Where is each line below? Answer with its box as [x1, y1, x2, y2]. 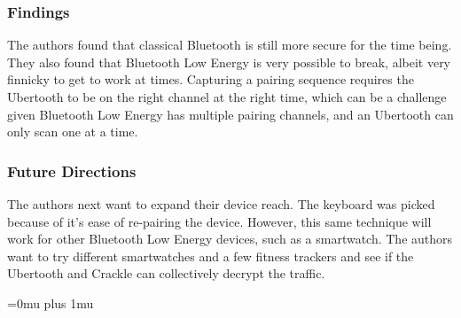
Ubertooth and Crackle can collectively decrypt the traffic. [7, 264, 325, 283]
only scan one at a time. [7, 122, 138, 141]
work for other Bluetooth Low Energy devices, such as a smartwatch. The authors [7, 229, 453, 248]
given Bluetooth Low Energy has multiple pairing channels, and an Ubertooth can [7, 105, 454, 123]
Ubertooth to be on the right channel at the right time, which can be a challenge [7, 88, 447, 105]
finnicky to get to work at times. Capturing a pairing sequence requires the [7, 70, 414, 89]
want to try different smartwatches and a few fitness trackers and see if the [7, 246, 414, 265]
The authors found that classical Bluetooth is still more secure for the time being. [7, 35, 452, 54]
